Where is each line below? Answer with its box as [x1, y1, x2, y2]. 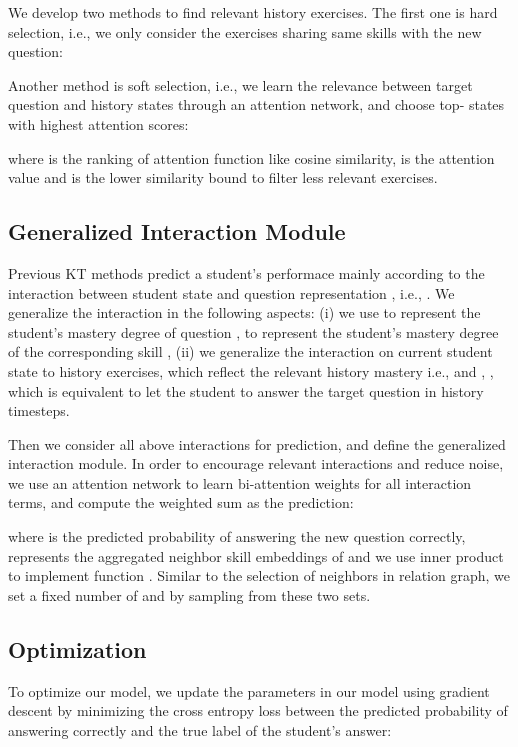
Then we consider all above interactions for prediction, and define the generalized [8, 433, 506, 454]
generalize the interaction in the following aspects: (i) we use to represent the [8, 302, 481, 323]
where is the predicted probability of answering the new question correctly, [8, 526, 466, 547]
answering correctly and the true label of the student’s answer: [8, 719, 392, 740]
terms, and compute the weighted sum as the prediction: [8, 492, 354, 513]
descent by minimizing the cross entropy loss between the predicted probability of [8, 700, 508, 721]
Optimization [8, 633, 147, 664]
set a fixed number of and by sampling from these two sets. [8, 584, 371, 605]
